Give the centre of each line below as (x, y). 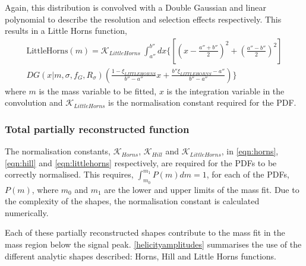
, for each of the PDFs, (248, 174)
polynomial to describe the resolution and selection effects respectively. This (143, 19)
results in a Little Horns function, (66, 31)
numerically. (27, 212)
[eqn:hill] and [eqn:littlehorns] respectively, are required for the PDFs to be (141, 162)
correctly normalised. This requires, (69, 174)
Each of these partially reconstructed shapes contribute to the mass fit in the (145, 232)
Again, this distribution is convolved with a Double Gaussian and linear (135, 7)
